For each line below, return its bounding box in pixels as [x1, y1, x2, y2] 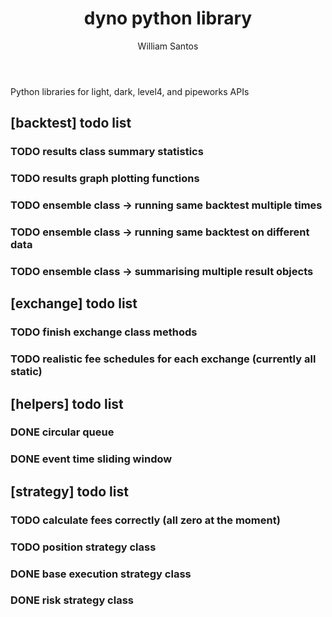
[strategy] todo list [10, 483, 129, 500]
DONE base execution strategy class [10, 567, 192, 581]
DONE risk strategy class [10, 593, 135, 607]
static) [10, 365, 43, 379]
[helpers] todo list [10, 395, 124, 412]
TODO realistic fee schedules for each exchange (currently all [10, 352, 317, 366]
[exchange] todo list [10, 295, 138, 312]
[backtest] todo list [10, 115, 132, 132]
